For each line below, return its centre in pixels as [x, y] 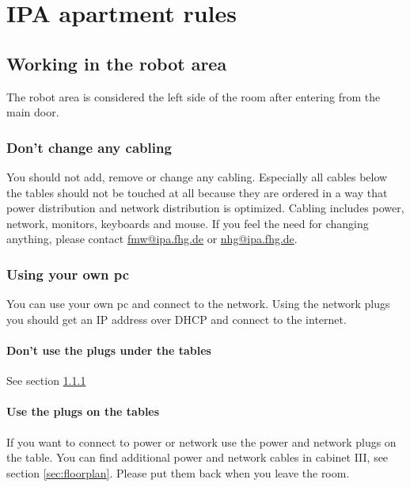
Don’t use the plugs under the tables [109, 350]
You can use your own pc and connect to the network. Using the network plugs [198, 304]
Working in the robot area [117, 63]
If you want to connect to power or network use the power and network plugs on [201, 441]
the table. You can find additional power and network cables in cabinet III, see [197, 457]
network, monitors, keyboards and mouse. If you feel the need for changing [188, 223]
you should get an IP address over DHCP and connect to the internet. [177, 319]
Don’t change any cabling [89, 147]
